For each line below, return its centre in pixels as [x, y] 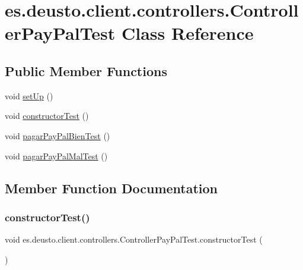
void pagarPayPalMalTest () [56, 156]
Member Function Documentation [111, 188]
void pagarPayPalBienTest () [58, 135]
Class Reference [188, 33]
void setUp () [29, 95]
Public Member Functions [86, 70]
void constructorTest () [47, 116]
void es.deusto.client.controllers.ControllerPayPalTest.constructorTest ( [134, 239]
